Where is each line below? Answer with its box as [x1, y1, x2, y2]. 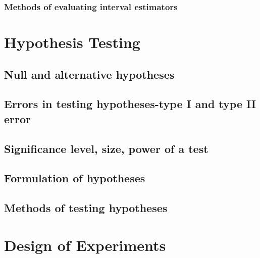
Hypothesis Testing [4, 32, 140, 53]
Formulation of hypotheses [4, 170, 145, 186]
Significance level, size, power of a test [4, 140, 209, 156]
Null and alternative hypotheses [4, 66, 175, 82]
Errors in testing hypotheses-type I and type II [4, 96, 256, 112]
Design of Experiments [4, 234, 166, 255]
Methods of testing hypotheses [4, 200, 168, 216]
